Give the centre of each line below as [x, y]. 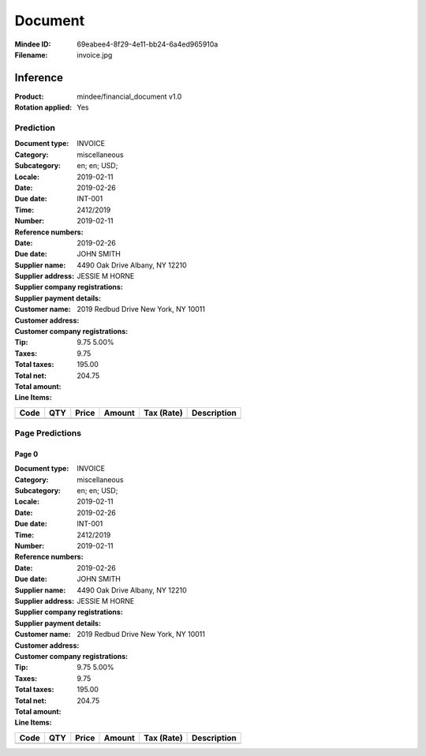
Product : [29, 96]
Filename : [31, 54]
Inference [39, 78]
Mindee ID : [33, 44]
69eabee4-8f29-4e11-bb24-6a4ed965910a [148, 44]
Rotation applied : [43, 107]
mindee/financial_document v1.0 [129, 96]
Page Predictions [48, 433]
